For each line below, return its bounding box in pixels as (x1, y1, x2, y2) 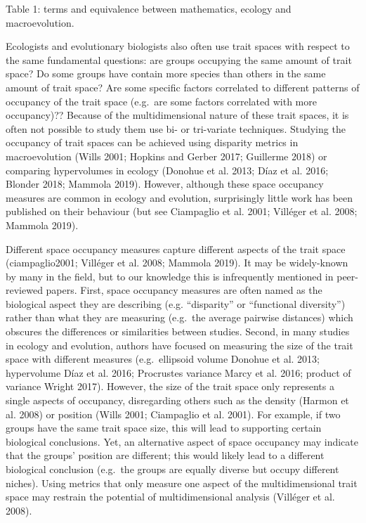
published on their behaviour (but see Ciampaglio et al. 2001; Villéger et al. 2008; (6, 204, 358, 219)
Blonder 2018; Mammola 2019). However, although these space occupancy (6, 176, 324, 191)
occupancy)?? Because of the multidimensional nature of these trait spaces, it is (6, 108, 349, 122)
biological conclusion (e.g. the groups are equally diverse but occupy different (6, 462, 339, 476)
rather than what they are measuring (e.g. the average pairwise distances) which (6, 310, 353, 325)
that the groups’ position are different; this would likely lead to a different (6, 448, 325, 463)
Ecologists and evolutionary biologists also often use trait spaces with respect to (6, 39, 350, 53)
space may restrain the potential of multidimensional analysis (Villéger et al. (6, 489, 335, 504)
